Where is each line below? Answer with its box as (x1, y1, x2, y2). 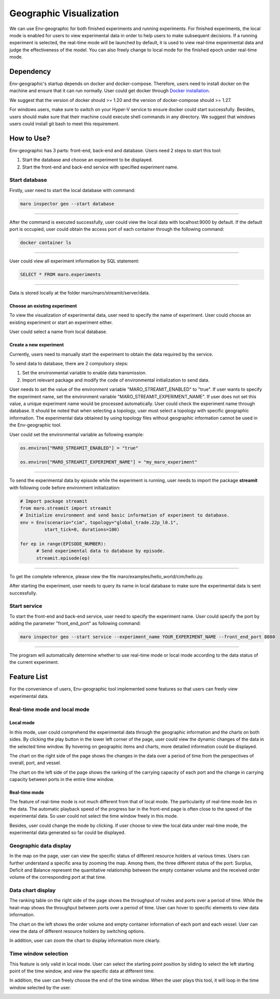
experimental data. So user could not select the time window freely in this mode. (9, 813, 178, 819)
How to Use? (9, 134, 50, 143)
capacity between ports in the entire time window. (9, 776, 115, 782)
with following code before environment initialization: (9, 484, 121, 491)
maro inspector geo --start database (20, 201, 115, 206)
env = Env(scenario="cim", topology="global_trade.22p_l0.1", (20, 520, 179, 525)
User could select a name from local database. (9, 329, 107, 335)
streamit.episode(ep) (36, 555, 90, 561)
